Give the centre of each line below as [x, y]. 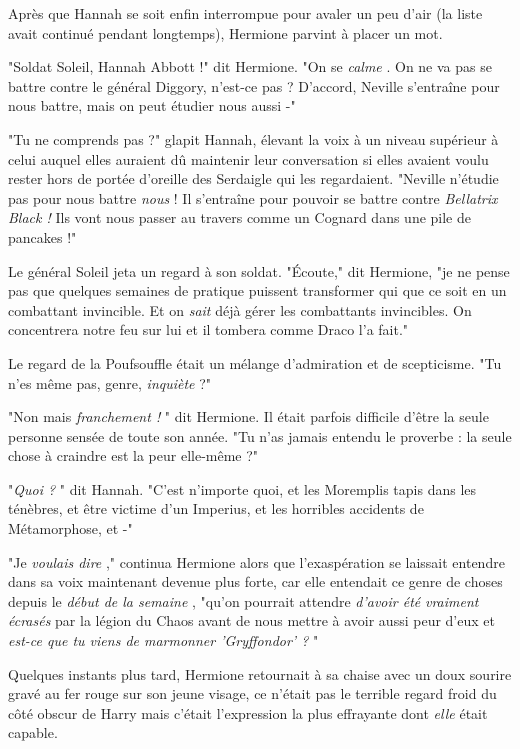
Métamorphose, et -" [70, 528]
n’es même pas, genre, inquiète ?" [110, 382]
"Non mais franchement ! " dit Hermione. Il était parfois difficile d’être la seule [248, 416]
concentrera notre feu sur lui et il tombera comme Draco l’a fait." [208, 329]
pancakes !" [42, 236]
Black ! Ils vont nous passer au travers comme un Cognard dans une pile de [239, 217]
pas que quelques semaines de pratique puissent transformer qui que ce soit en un [257, 290]
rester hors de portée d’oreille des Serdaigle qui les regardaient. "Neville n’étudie [253, 178]
